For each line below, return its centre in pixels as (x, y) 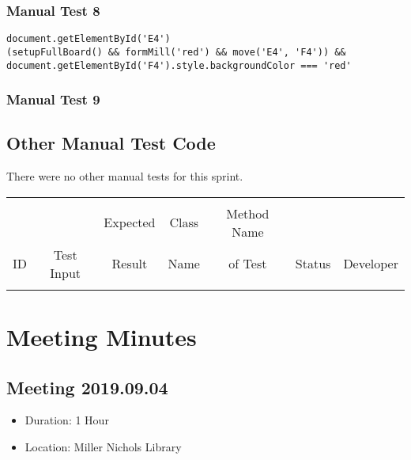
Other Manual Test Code (111, 143)
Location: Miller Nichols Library (103, 447)
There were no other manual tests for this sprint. (125, 176)
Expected (130, 222)
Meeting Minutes (102, 337)
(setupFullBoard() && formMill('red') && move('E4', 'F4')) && (176, 52)
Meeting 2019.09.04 (87, 387)
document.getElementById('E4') (89, 39)
